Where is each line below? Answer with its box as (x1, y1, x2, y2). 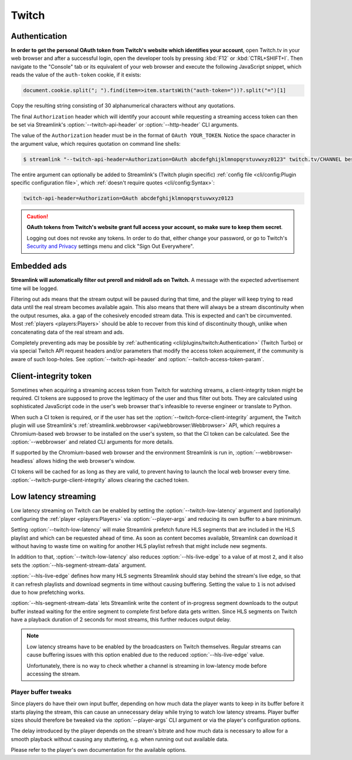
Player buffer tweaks (11, 688, 72, 696)
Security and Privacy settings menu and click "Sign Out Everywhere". (26, 243, 194, 250)
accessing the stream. (26, 670, 80, 678)
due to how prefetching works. (11, 589, 85, 596)
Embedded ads (11, 261, 67, 271)
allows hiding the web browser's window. (35, 457, 136, 464)
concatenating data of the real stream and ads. (11, 328, 124, 335)
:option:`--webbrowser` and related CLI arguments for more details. (11, 438, 174, 445)
